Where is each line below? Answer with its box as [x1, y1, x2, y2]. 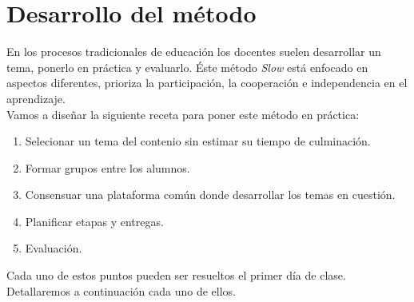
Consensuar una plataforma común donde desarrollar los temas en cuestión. [25, 186, 396, 203]
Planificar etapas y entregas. [25, 213, 164, 229]
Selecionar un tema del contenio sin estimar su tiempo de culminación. [25, 133, 371, 149]
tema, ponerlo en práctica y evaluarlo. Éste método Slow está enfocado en [6, 58, 368, 75]
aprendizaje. [6, 89, 66, 106]
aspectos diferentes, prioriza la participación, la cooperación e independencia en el [6, 74, 408, 91]
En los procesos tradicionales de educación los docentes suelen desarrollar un [6, 43, 381, 60]
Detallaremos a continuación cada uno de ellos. [6, 282, 236, 299]
